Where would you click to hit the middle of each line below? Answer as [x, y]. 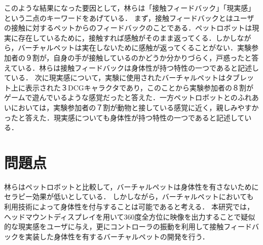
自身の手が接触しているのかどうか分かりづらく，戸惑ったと [153, 57]
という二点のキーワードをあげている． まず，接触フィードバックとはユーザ [129, 18]
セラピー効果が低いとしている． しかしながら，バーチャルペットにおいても [129, 196]
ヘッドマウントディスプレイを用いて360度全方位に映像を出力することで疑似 [130, 216]
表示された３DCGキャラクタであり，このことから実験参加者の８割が [139, 87]
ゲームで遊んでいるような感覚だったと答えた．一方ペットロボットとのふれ [128, 97]
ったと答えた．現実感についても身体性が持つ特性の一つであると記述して [124, 117]
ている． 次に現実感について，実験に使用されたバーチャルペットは [115, 78]
